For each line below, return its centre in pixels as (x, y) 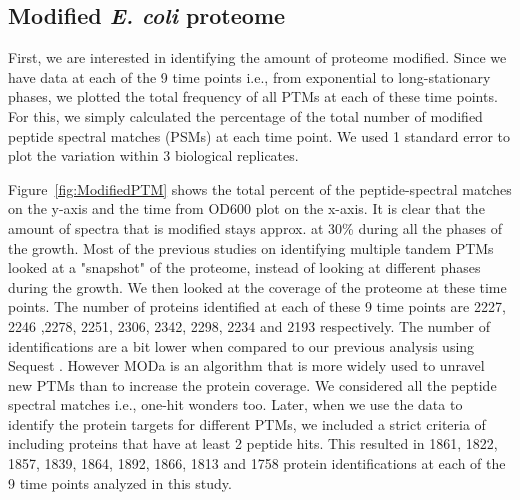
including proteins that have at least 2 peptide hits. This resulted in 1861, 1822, (253, 443)
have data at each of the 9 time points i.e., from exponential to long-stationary (249, 76)
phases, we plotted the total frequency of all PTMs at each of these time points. (253, 96)
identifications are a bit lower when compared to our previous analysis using (241, 345)
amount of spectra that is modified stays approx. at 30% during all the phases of (255, 227)
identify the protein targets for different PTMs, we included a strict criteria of (247, 423)
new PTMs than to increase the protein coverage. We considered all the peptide (252, 384)
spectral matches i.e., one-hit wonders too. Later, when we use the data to (235, 404)
